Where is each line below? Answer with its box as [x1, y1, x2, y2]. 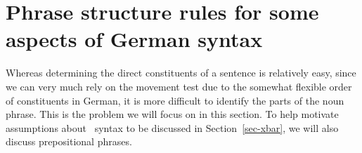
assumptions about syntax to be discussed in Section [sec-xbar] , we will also [6, 120, 339, 135]
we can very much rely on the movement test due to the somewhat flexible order [6, 79, 352, 93]
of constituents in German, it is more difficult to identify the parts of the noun [6, 93, 344, 107]
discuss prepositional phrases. [6, 134, 132, 149]
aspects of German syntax [6, 25, 263, 53]
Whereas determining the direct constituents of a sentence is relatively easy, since [6, 65, 356, 80]
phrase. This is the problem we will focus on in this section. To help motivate [6, 107, 339, 121]
